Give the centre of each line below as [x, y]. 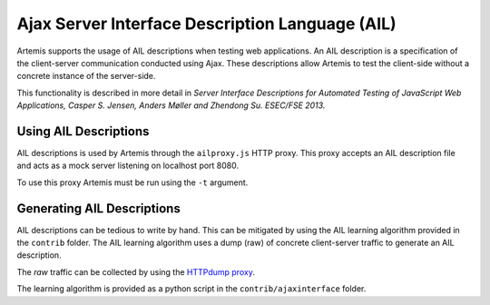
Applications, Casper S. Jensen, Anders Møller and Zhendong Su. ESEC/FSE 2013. [171, 105]
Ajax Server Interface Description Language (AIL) [206, 24]
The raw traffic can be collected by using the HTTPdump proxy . [136, 271]
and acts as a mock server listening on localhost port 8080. [128, 166]
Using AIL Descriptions [83, 131]
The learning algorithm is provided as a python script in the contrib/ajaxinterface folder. [191, 289]
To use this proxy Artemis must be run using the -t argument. [132, 182]
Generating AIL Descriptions [98, 208]
